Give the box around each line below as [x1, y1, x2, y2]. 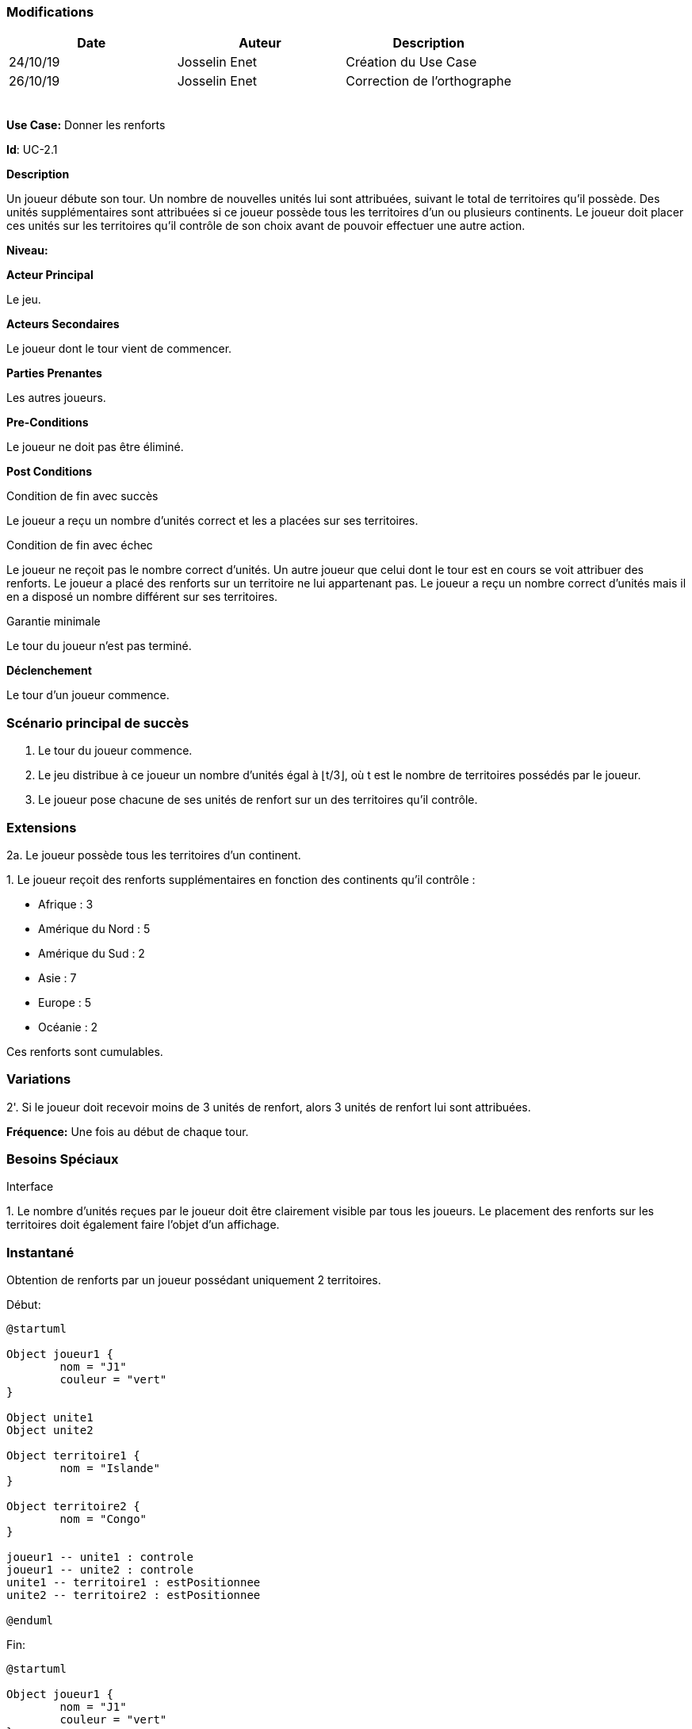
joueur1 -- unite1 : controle [6, 1551, 194, 1564]
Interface [6, 1180, 54, 1194]
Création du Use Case [346, 54, 477, 71]
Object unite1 [6, 1411, 94, 1425]
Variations [6, 1071, 71, 1088]
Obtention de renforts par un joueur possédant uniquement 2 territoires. [6, 1273, 381, 1287]
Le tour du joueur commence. [38, 744, 193, 758]
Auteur [239, 35, 281, 52]
